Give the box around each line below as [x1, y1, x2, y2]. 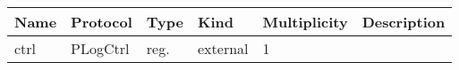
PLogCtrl [71, 38, 130, 58]
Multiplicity [262, 12, 348, 32]
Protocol [71, 12, 132, 32]
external [198, 38, 249, 58]
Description [361, 12, 446, 32]
